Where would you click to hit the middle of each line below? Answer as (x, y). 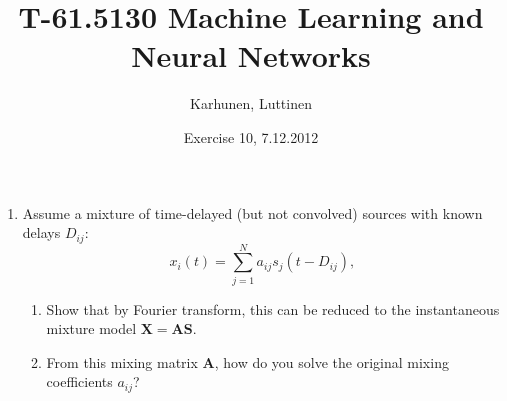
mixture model (91, 328)
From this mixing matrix (122, 361)
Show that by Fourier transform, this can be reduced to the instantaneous (273, 308)
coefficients (79, 381)
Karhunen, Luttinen (251, 103)
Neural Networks (251, 55)
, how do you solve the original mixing (331, 361)
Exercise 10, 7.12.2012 (251, 136)
